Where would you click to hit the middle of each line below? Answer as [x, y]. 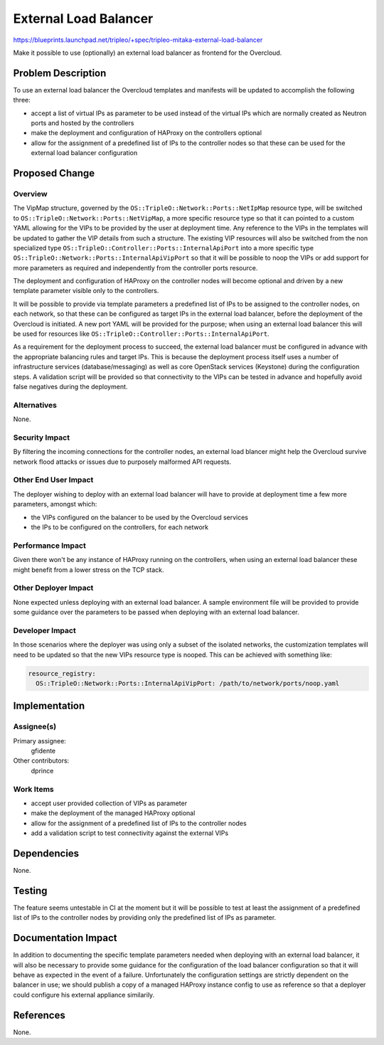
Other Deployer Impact [53, 588]
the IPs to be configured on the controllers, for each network [120, 527]
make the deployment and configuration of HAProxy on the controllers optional [146, 133]
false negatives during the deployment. [70, 386]
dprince [42, 770]
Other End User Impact [53, 480]
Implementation [49, 706]
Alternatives [35, 405]
